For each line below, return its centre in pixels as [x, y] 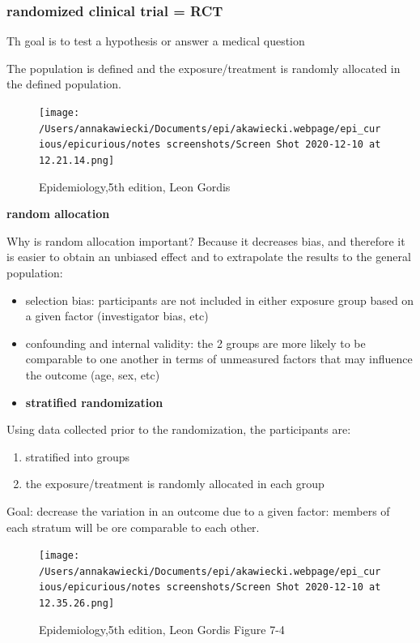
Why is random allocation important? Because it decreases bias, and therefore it [206, 240]
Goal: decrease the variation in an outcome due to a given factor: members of [198, 510]
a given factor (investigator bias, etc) [117, 316]
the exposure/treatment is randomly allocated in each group [175, 484]
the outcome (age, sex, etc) [93, 374]
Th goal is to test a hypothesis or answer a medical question [156, 41]
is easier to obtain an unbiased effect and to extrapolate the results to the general [209, 257]
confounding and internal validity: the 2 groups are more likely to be [195, 343]
